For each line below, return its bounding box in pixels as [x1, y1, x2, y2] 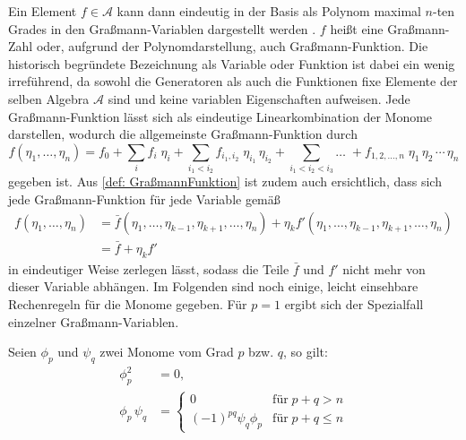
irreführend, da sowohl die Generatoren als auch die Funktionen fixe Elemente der [8, 72, 458, 91]
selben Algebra [8, 89, 90, 108]
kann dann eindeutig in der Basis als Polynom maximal [116, 2, 421, 20]
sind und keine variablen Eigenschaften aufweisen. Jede [108, 89, 410, 108]
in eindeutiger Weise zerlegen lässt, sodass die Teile [8, 259, 289, 278]
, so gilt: [283, 342, 328, 361]
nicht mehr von [342, 259, 426, 278]
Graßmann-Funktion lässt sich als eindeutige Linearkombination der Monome [8, 107, 433, 125]
